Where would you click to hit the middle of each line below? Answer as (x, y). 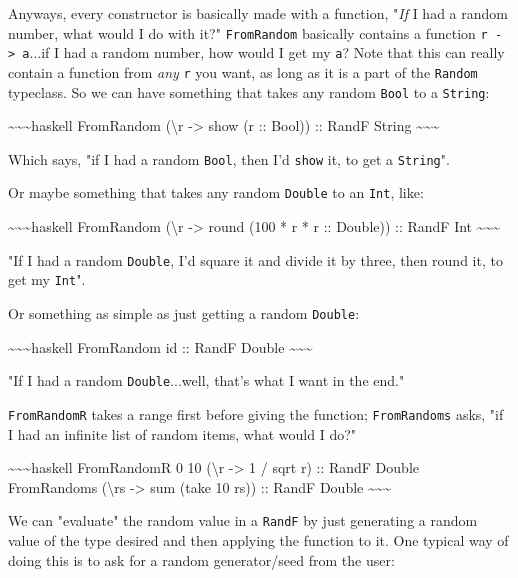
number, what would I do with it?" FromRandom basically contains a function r (248, 32)
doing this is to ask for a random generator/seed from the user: (201, 559)
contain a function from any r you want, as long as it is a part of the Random (243, 71)
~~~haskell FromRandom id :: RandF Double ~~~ (160, 346)
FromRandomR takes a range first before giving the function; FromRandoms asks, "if (256, 413)
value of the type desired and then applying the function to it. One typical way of (258, 540)
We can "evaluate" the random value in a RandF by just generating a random (243, 520)
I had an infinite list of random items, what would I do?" (182, 433)
